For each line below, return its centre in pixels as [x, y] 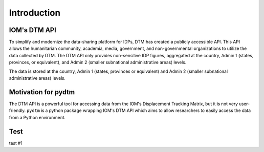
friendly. [17, 110]
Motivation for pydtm [42, 92]
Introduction [35, 13]
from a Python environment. [37, 117]
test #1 [16, 143]
